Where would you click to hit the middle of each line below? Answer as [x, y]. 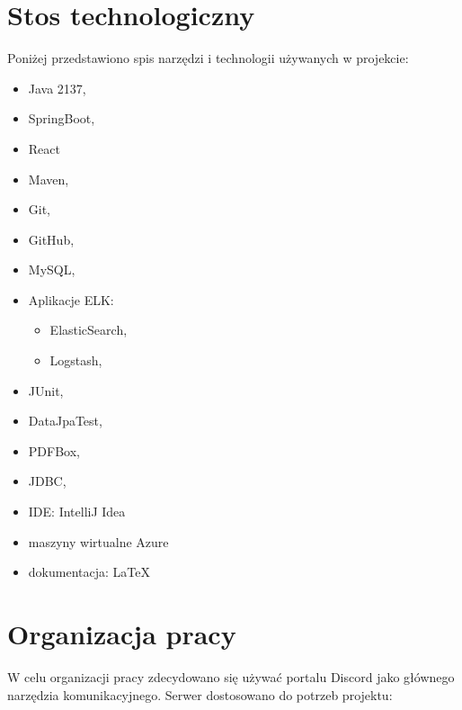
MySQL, [52, 270]
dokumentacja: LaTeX [89, 572]
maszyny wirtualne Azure [98, 541]
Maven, [49, 179]
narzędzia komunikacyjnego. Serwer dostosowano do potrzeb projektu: [200, 694]
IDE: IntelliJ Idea [77, 512]
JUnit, [46, 390]
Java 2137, [57, 88]
